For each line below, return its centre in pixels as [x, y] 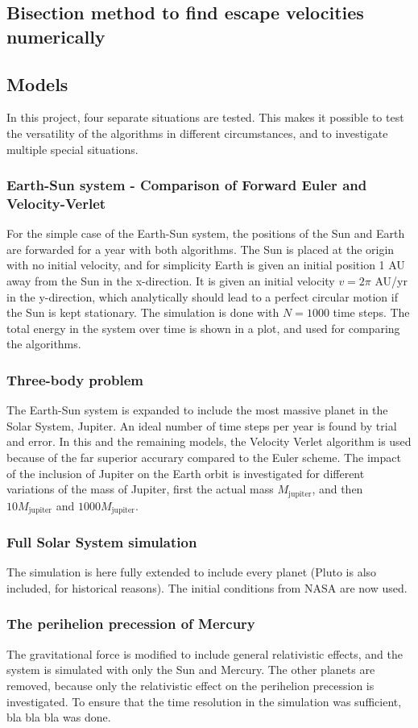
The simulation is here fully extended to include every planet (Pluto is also [192, 572]
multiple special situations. [72, 149]
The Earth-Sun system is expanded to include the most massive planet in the [197, 410]
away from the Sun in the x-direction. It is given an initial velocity [171, 281]
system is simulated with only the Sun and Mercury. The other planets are [191, 670]
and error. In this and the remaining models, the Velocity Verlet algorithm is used [209, 441]
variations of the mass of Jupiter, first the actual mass [140, 489]
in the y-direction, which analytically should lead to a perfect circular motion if [202, 296]
